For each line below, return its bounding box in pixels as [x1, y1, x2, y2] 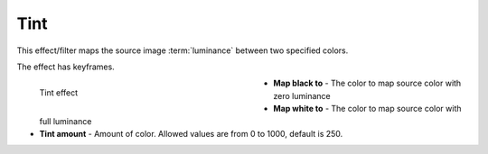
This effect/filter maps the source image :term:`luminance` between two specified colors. [16, 45, 349, 56]
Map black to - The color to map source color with [273, 77, 462, 89]
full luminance [39, 115, 92, 126]
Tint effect [39, 87, 79, 98]
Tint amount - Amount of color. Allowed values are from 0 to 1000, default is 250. [39, 128, 343, 139]
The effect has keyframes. [16, 61, 115, 72]
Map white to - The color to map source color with [273, 104, 462, 114]
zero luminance [273, 90, 331, 101]
